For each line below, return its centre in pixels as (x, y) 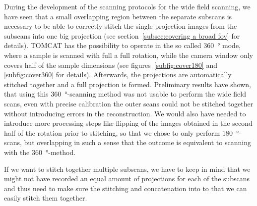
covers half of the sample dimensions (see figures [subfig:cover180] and (111, 65)
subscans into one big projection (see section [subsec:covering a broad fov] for (122, 35)
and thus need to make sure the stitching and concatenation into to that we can (126, 188)
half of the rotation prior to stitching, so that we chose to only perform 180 (118, 132)
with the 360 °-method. (40, 152)
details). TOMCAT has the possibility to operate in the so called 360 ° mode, (122, 45)
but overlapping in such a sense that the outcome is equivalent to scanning (137, 142)
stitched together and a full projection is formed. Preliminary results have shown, (128, 84)
